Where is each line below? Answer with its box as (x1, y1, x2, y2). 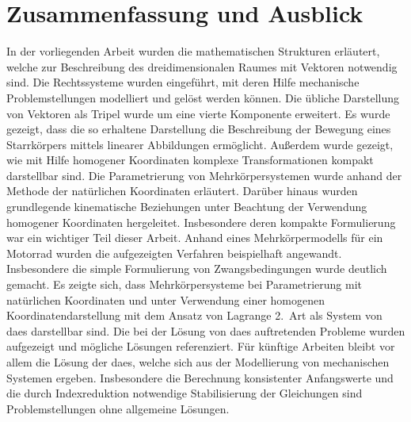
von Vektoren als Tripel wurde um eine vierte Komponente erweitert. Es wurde (6, 105, 390, 121)
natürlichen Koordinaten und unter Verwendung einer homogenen (6, 291, 325, 308)
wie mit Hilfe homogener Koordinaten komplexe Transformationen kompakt (6, 152, 374, 168)
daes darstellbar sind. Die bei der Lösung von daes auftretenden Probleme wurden (6, 322, 405, 339)
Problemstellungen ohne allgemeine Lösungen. (6, 400, 230, 416)
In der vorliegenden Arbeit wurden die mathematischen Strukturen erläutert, (6, 43, 380, 59)
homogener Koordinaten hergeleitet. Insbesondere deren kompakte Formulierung (6, 213, 396, 230)
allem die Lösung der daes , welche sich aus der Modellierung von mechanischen (6, 354, 390, 370)
